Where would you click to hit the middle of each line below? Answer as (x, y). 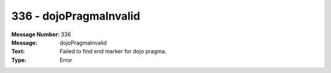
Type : (19, 60)
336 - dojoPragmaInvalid (76, 16)
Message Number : (36, 34)
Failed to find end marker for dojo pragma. (113, 52)
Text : (18, 52)
